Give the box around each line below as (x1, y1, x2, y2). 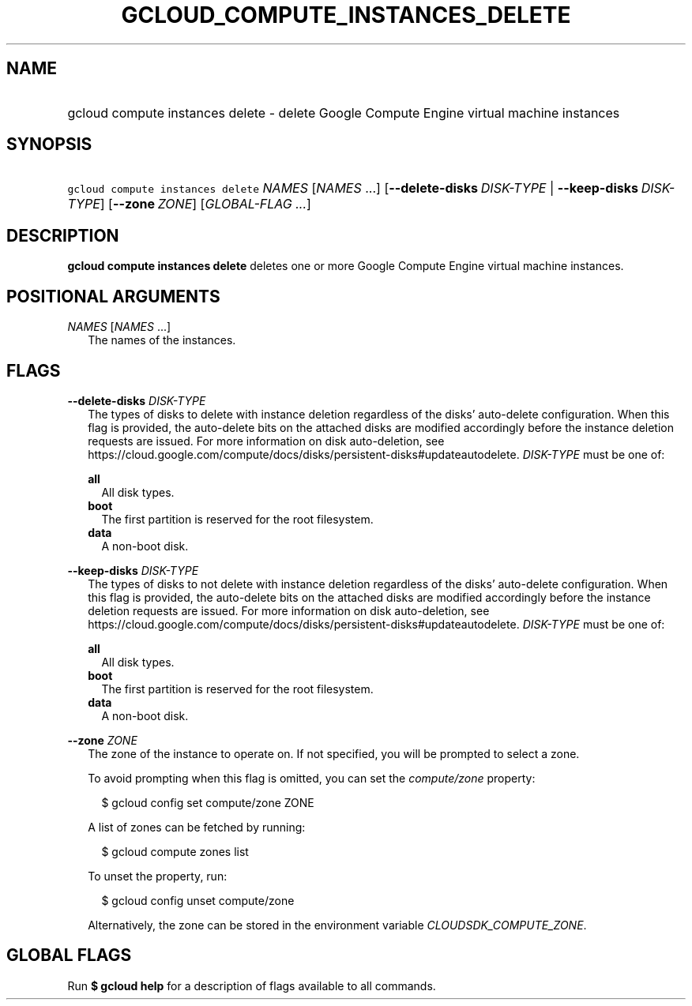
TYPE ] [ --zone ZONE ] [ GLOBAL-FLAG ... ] (67, 196, 311, 212)
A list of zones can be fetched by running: (88, 820, 306, 834)
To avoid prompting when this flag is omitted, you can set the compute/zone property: (88, 771, 536, 785)
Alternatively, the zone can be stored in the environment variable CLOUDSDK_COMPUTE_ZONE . (88, 918, 587, 932)
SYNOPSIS (6, 134, 92, 155)
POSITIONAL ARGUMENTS (6, 286, 220, 306)
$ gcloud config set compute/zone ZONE (101, 795, 314, 809)
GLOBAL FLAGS (6, 945, 132, 966)
